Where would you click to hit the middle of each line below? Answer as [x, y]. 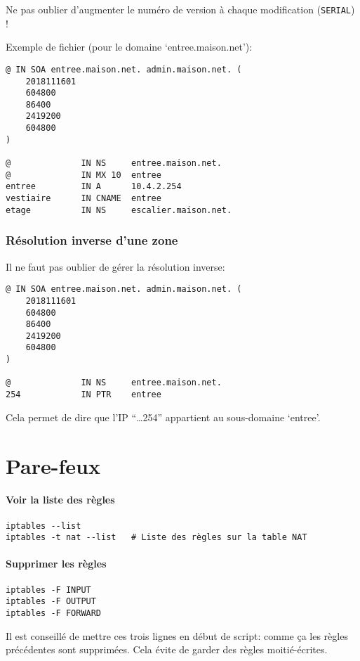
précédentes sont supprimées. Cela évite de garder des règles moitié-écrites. [167, 649]
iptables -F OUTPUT [51, 602]
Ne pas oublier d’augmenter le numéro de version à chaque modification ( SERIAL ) [180, 9]
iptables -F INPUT [48, 590]
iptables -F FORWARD [54, 613]
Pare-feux [53, 465]
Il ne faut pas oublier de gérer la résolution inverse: [115, 266]
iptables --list [44, 526]
